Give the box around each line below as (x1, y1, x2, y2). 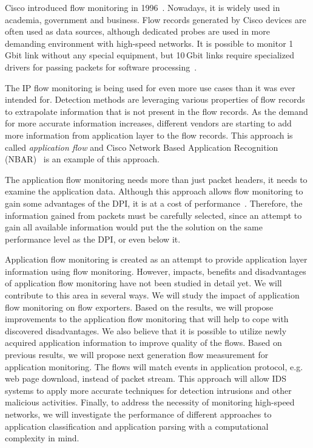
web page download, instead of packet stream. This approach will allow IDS (5, 372, 287, 385)
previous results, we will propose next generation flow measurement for (5, 348, 269, 361)
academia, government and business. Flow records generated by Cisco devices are (5, 13, 306, 26)
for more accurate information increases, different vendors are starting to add (5, 117, 292, 129)
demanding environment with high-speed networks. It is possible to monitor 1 (5, 36, 294, 49)
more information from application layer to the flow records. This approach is (5, 128, 293, 141)
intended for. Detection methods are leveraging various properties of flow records (5, 93, 305, 106)
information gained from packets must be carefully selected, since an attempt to (5, 208, 302, 221)
